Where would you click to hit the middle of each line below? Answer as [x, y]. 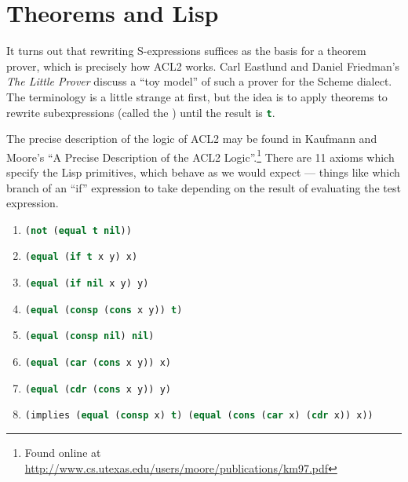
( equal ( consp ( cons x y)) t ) [104, 310]
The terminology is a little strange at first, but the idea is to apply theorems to [197, 96]
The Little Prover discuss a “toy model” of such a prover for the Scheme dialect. [199, 81]
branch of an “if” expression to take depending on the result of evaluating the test [204, 187]
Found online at [63, 453]
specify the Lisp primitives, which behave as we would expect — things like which [203, 172]
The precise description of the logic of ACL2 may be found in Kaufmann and [192, 139]
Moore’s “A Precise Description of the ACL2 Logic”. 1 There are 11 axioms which [200, 155]
